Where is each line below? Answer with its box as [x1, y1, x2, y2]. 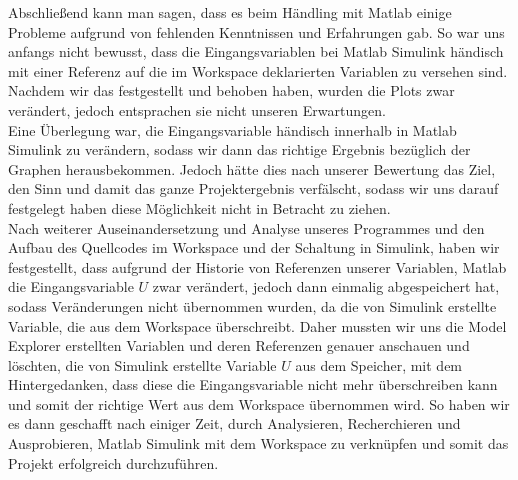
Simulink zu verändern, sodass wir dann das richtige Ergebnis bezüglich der [8, 139, 471, 160]
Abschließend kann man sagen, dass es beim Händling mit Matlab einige [8, 2, 452, 22]
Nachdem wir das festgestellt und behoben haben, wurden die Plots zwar [8, 80, 455, 101]
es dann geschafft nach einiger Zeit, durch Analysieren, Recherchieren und [8, 413, 461, 434]
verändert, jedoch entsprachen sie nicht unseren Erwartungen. [8, 99, 386, 120]
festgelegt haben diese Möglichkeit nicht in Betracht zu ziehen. [8, 197, 391, 218]
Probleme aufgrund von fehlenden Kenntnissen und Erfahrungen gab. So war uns [8, 21, 505, 42]
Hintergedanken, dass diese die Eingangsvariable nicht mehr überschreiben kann [8, 374, 498, 395]
